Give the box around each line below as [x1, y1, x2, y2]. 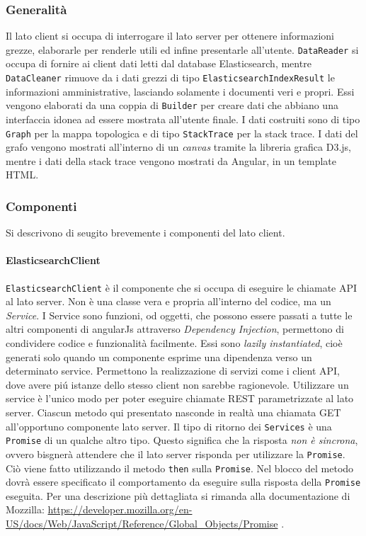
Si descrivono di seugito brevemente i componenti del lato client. [6, 225, 285, 240]
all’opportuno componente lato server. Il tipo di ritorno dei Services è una [6, 418, 332, 433]
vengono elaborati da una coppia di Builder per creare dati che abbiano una [6, 98, 338, 113]
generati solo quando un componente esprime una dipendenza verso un [6, 349, 312, 364]
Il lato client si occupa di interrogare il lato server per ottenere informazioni [6, 28, 335, 43]
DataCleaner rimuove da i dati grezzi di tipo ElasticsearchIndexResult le [6, 70, 335, 85]
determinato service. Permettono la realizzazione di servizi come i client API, [6, 363, 341, 378]
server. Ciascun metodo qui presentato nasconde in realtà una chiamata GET [6, 405, 341, 420]
